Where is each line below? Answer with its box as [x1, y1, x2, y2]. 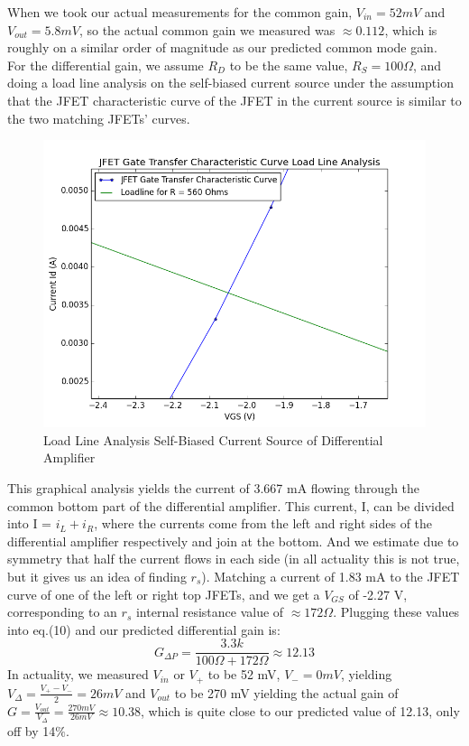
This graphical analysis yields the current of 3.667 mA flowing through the [7, 478, 420, 497]
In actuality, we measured [7, 665, 149, 684]
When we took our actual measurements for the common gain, [7, 3, 353, 21]
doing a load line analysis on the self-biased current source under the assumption [7, 73, 454, 92]
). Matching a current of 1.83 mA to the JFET [201, 566, 460, 585]
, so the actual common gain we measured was [78, 20, 336, 39]
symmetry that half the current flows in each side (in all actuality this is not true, [7, 549, 460, 568]
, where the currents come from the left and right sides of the [94, 514, 433, 533]
